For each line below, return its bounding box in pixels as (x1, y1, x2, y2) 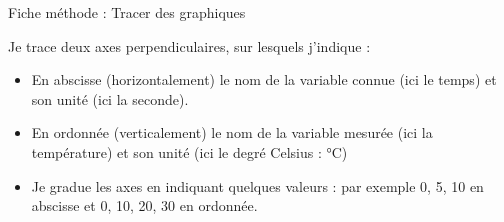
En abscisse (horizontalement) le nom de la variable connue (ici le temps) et (31, 69, 497, 90)
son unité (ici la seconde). (31, 88, 189, 109)
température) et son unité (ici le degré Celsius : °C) (31, 141, 348, 162)
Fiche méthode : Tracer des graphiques (8, 2, 246, 22)
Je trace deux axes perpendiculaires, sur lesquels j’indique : (8, 35, 371, 56)
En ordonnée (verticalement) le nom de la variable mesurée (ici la (31, 122, 433, 143)
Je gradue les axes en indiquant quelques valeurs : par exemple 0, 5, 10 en (31, 175, 484, 196)
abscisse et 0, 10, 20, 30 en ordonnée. (31, 195, 258, 216)
